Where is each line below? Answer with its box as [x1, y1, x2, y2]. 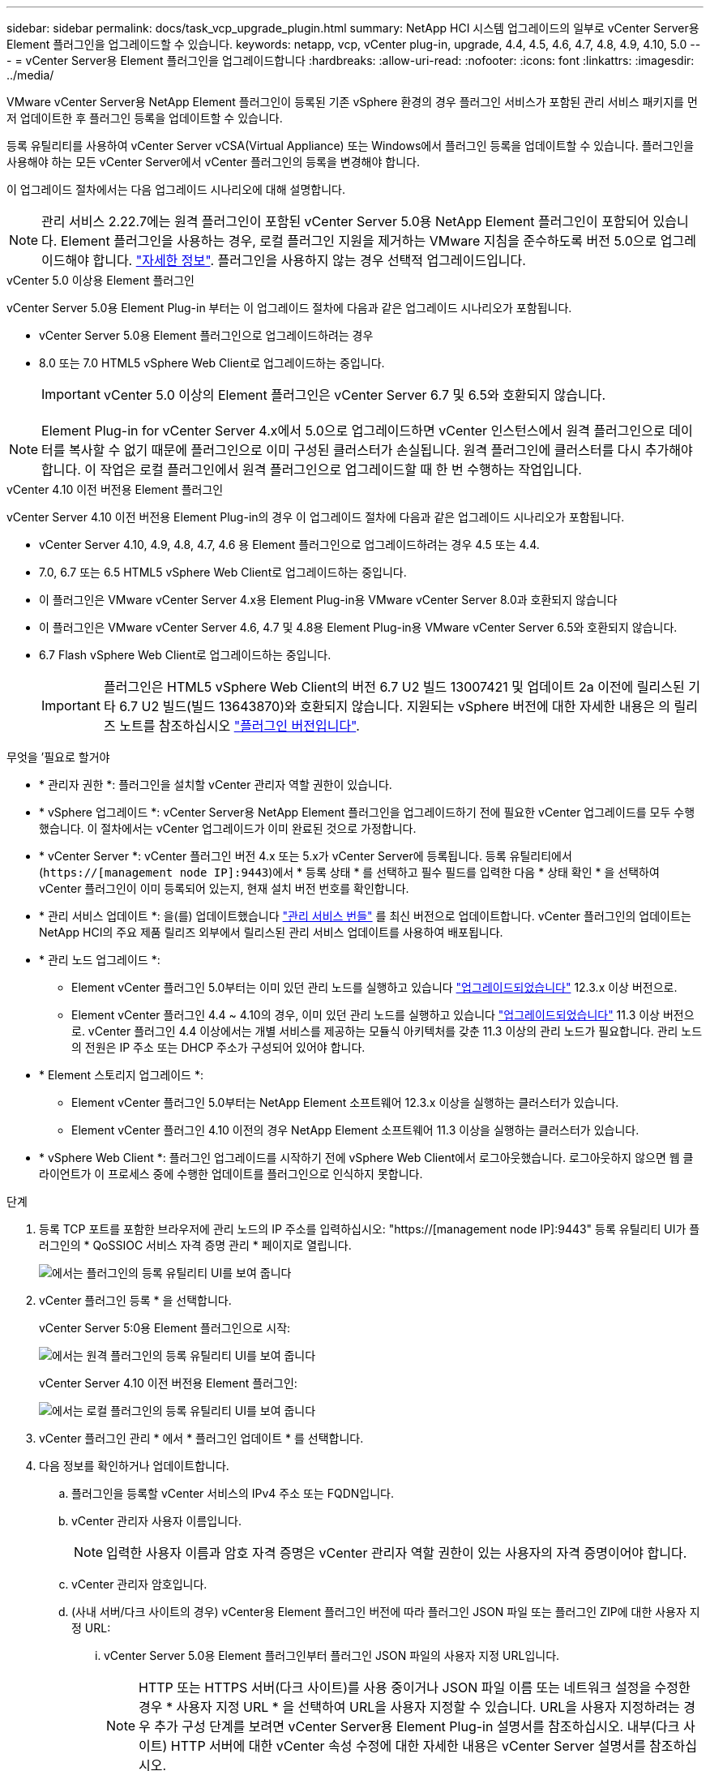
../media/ [6, 68, 54, 82]
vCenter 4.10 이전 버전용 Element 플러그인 [6, 482, 224, 496]
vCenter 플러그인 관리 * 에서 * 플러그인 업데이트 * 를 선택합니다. [39, 1431, 364, 1445]
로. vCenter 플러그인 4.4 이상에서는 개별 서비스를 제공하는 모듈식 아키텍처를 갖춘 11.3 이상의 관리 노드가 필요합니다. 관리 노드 [71, 1024, 703, 1038]
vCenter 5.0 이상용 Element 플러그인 [6, 273, 195, 287]
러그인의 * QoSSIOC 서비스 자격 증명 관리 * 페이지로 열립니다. [39, 1238, 352, 1252]
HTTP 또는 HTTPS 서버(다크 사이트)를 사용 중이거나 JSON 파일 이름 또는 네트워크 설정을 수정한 [139, 1679, 691, 1696]
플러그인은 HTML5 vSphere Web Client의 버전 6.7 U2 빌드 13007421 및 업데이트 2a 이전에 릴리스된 [103, 679, 685, 695]
